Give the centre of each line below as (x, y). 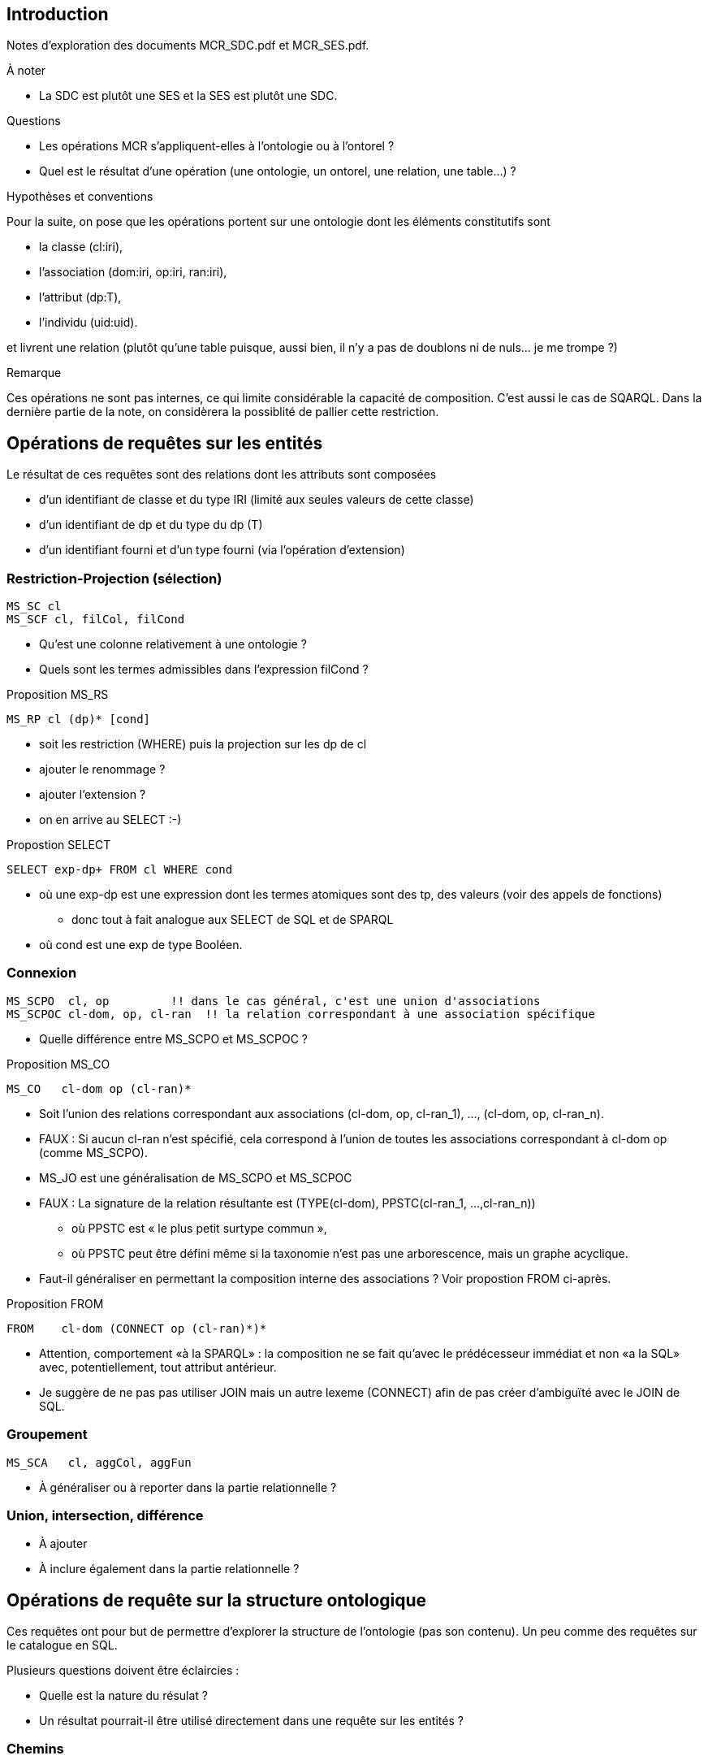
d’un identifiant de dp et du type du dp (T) (151, 525)
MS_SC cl (34, 607)
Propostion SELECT (59, 845)
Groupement (47, 1435)
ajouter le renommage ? (102, 769)
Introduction (58, 14)
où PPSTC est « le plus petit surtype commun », (199, 1228)
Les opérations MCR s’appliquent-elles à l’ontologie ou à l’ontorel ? (217, 146)
